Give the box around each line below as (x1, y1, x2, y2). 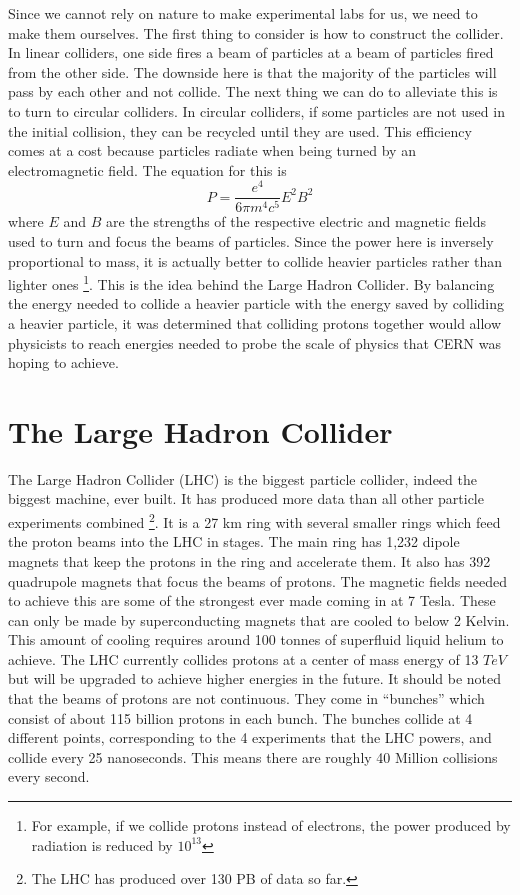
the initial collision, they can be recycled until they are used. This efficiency (8, 120, 472, 141)
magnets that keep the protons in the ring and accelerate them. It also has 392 (8, 550, 491, 571)
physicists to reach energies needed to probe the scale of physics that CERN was (8, 332, 501, 353)
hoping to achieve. (8, 352, 119, 373)
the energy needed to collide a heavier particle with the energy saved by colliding (8, 293, 505, 314)
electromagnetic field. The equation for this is (8, 159, 287, 180)
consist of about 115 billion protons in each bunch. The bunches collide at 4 (8, 707, 473, 728)
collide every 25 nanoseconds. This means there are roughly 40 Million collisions (8, 746, 498, 767)
